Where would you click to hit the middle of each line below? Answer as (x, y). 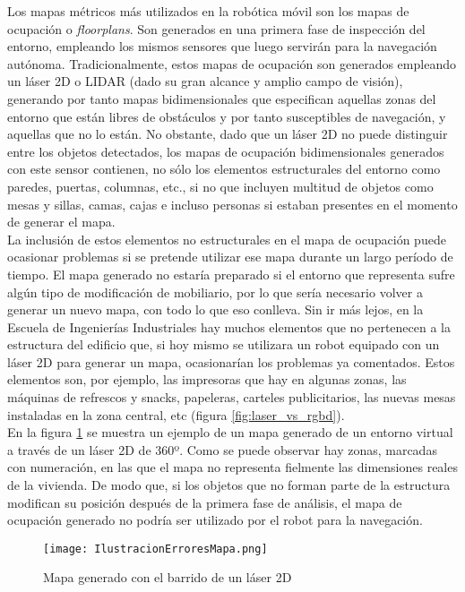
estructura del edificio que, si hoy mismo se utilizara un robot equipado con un (224, 344)
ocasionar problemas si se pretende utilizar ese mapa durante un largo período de (230, 257)
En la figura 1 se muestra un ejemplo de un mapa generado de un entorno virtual (230, 432)
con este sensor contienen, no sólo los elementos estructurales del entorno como (224, 169)
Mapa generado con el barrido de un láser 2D (168, 577)
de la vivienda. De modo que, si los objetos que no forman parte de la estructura (229, 485)
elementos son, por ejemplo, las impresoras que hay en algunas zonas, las (207, 379)
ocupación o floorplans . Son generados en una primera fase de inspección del (216, 28)
